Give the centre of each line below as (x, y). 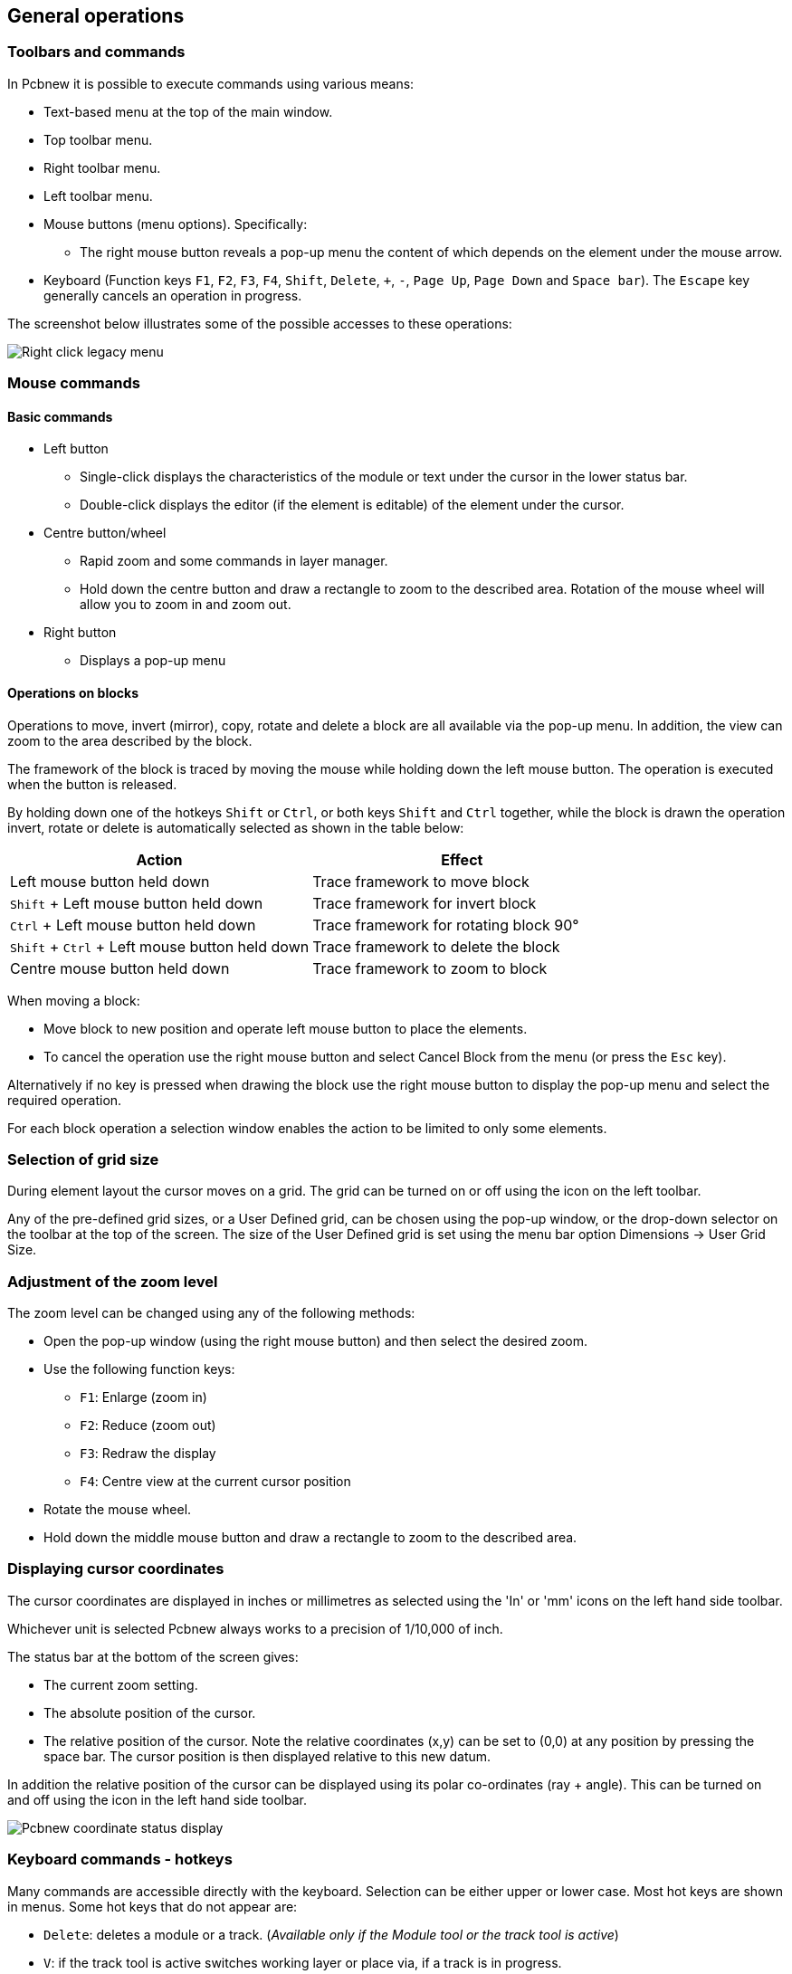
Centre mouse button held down (120, 968)
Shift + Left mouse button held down (137, 903)
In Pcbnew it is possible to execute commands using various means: (211, 83)
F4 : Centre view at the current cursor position (215, 1482)
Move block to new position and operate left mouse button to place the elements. (286, 1028)
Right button (80, 633)
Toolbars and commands (96, 52)
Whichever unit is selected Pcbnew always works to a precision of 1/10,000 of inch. (255, 1628)
